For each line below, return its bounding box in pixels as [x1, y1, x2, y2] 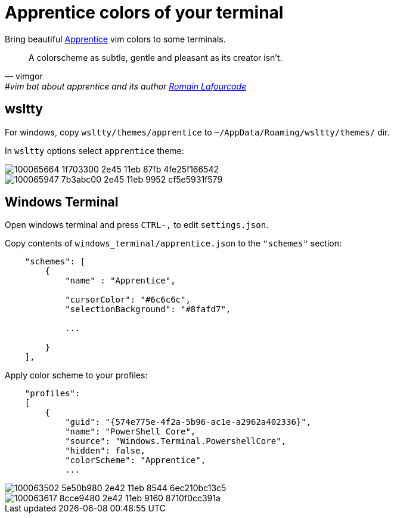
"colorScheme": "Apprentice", [65, 455, 206, 465]
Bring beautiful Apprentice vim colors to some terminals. [5, 33, 226, 44]
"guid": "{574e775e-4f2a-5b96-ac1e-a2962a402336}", [65, 417, 312, 427]
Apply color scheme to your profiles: [5, 370, 148, 381]
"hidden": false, [65, 446, 146, 456]
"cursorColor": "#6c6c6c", [65, 295, 191, 305]
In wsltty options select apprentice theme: [5, 145, 184, 156]
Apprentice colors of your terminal [5, 2, 284, 23]
